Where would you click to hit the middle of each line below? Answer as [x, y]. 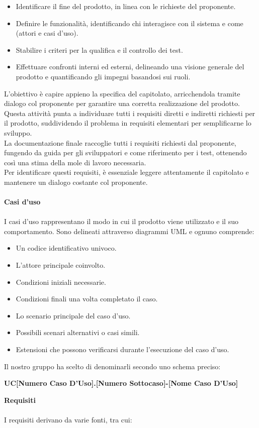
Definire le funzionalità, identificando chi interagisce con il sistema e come [129, 23]
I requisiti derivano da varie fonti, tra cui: [68, 419]
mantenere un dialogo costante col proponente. [76, 182]
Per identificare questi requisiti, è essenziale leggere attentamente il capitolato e [126, 172]
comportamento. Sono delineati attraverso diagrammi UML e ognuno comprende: [129, 231]
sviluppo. [18, 132]
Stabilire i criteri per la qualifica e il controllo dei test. [99, 49]
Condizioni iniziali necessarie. [61, 282]
